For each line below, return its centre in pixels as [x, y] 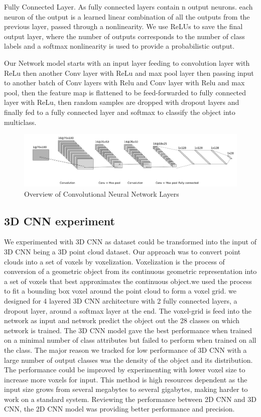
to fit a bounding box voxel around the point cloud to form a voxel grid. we [120, 291]
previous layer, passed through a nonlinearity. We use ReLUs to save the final [123, 26]
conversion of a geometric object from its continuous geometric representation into [130, 271]
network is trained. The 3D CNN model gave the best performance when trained [128, 330]
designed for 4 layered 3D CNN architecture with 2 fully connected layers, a [121, 300]
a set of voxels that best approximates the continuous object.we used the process [128, 281]
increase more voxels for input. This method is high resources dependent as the [126, 379]
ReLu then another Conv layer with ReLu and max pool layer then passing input [129, 73]
